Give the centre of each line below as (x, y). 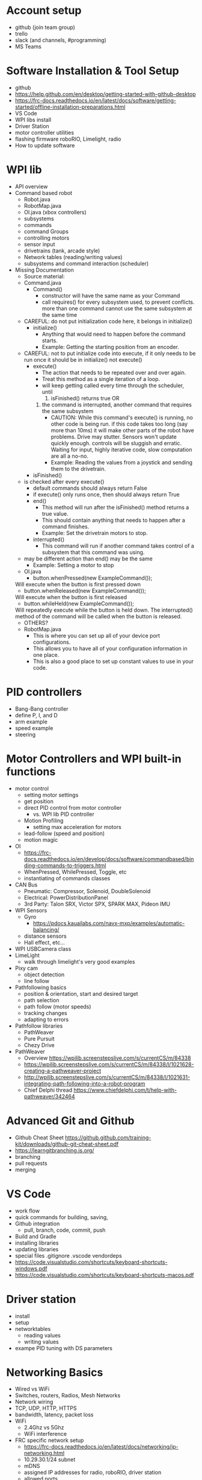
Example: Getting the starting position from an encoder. (110, 347)
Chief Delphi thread (48, 1090)
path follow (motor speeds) (57, 1007)
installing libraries (37, 1243)
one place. (46, 655)
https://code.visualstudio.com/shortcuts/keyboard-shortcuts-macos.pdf (104, 1275)
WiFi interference (45, 1434)
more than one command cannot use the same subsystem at (117, 308)
